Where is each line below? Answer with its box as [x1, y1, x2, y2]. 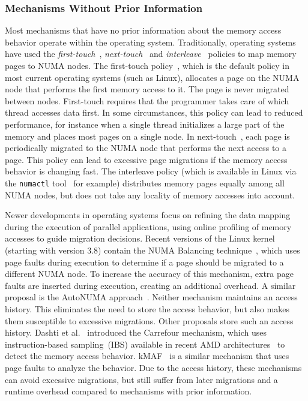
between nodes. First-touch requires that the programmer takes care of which [5, 94, 289, 107]
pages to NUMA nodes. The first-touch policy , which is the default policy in [5, 59, 290, 71]
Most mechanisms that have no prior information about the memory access [5, 24, 282, 37]
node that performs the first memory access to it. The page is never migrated [5, 83, 289, 95]
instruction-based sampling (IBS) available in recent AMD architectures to [5, 337, 285, 350]
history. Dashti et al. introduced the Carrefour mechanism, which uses [5, 326, 267, 339]
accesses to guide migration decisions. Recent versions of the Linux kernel [5, 232, 275, 245]
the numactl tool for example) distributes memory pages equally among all [5, 176, 285, 189]
